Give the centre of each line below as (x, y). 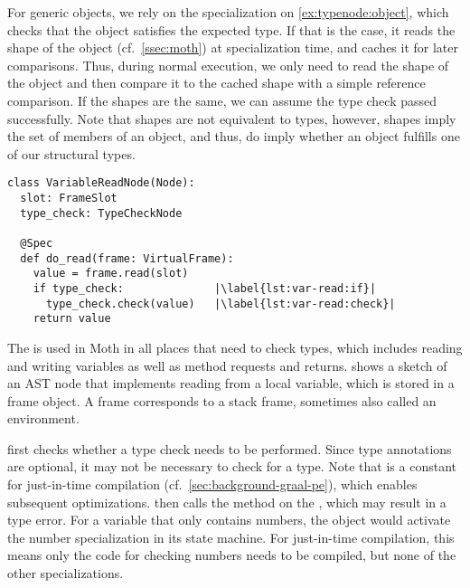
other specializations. (66, 573)
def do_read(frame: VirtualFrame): (127, 258)
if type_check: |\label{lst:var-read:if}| (205, 288)
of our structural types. (71, 153)
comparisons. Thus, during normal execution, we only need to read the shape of (228, 65)
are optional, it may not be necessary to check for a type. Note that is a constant (232, 466)
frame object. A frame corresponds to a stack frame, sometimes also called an (222, 400)
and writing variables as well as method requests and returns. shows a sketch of (227, 365)
